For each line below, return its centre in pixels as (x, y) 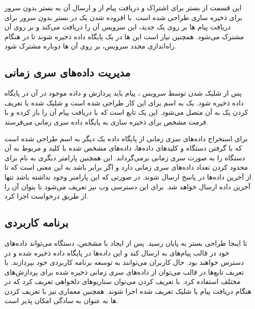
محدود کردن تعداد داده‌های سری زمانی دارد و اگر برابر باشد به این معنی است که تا (126, 167)
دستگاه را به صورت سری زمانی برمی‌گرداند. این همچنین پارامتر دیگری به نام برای (125, 157)
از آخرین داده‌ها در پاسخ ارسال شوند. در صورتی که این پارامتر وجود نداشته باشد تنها (128, 176)
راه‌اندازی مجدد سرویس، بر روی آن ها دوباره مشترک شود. (91, 46)
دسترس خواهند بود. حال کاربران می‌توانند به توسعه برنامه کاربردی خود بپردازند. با (124, 262)
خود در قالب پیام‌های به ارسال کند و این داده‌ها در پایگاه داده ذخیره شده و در (117, 252)
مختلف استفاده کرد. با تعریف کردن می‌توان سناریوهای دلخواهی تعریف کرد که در (123, 281)
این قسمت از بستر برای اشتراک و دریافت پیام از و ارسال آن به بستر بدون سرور (123, 7)
